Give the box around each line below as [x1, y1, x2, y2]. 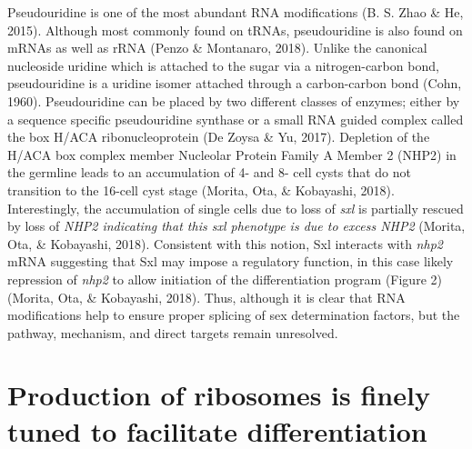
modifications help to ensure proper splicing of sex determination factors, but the [7, 305, 460, 324]
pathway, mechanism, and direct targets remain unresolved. [7, 323, 338, 342]
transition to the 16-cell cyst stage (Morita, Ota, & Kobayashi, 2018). [7, 180, 395, 199]
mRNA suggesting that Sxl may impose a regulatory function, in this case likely [7, 252, 454, 271]
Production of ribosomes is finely [7, 376, 430, 414]
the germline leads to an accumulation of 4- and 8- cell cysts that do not [7, 163, 411, 182]
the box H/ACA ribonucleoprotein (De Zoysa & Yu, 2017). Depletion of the [7, 127, 430, 146]
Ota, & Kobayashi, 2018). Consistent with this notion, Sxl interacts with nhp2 [7, 234, 443, 253]
